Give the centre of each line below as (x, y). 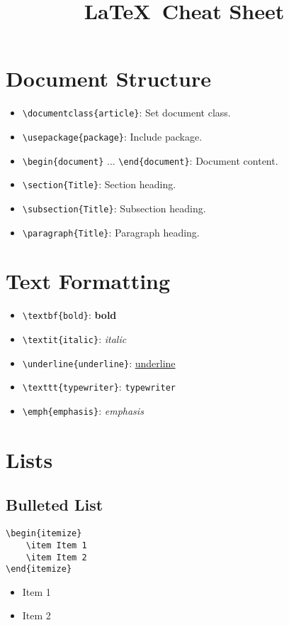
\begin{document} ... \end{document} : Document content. (150, 160)
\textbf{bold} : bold (69, 315)
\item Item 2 (56, 557)
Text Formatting (88, 281)
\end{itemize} (39, 569)
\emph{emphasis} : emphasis (83, 411)
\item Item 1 (56, 545)
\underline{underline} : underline (99, 363)
